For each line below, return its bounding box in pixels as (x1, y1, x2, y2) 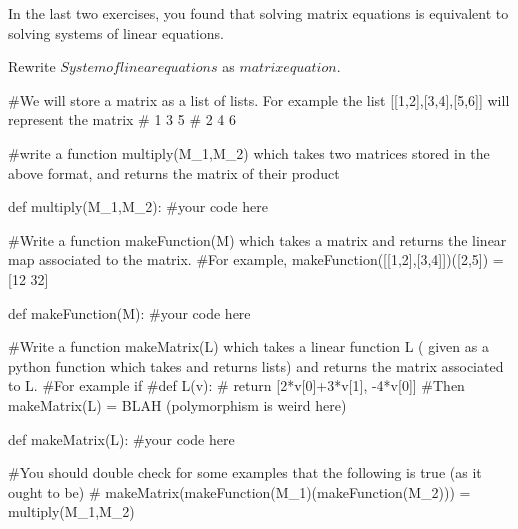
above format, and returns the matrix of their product (8, 162, 340, 183)
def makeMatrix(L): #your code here (8, 428, 235, 449)
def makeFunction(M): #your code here (8, 302, 251, 323)
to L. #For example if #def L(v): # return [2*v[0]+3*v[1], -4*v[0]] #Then (8, 375, 465, 396)
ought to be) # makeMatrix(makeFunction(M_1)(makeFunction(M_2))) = (8, 481, 471, 502)
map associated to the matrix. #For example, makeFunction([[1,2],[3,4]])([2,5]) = (8, 249, 504, 270)
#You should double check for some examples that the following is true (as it (8, 462, 482, 483)
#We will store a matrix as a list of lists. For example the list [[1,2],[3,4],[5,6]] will (8, 89, 510, 110)
